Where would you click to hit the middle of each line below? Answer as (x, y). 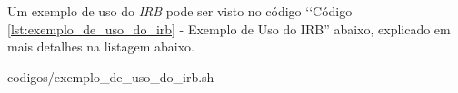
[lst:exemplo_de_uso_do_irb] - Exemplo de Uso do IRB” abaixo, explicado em (229, 28)
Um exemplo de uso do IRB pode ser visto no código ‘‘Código (180, 11)
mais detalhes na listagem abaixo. (101, 46)
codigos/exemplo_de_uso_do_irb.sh (111, 76)
